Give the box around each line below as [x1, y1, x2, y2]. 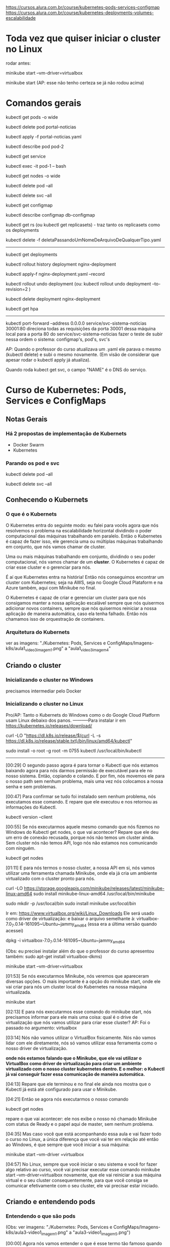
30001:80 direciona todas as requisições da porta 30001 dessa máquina [6, 325, 156, 331]
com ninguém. [6, 845, 36, 851]
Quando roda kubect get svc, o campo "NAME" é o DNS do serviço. [6, 366, 147, 373]
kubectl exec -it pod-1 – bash [6, 163, 67, 169]
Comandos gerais [6, 97, 82, 109]
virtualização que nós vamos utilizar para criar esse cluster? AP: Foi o [6, 1020, 150, 1026]
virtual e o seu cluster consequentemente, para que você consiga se [6, 1177, 148, 1183]
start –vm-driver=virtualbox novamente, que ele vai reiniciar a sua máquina [6, 1172, 162, 1178]
